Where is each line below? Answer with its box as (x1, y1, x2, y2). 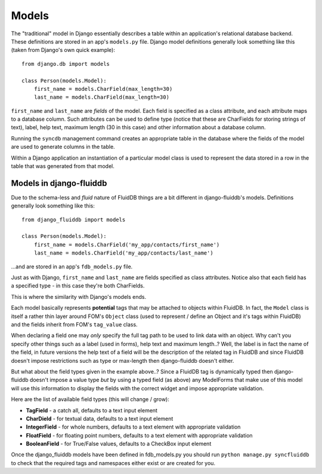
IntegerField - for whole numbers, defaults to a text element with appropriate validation (26, 423, 241, 430)
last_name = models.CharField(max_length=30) (33, 94, 170, 101)
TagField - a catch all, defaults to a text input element (26, 406, 158, 414)
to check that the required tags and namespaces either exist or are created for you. (11, 459, 216, 466)
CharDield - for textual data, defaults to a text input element (26, 415, 174, 422)
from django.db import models (21, 60, 110, 67)
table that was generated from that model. (11, 163, 114, 170)
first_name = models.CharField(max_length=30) (33, 85, 173, 92)
